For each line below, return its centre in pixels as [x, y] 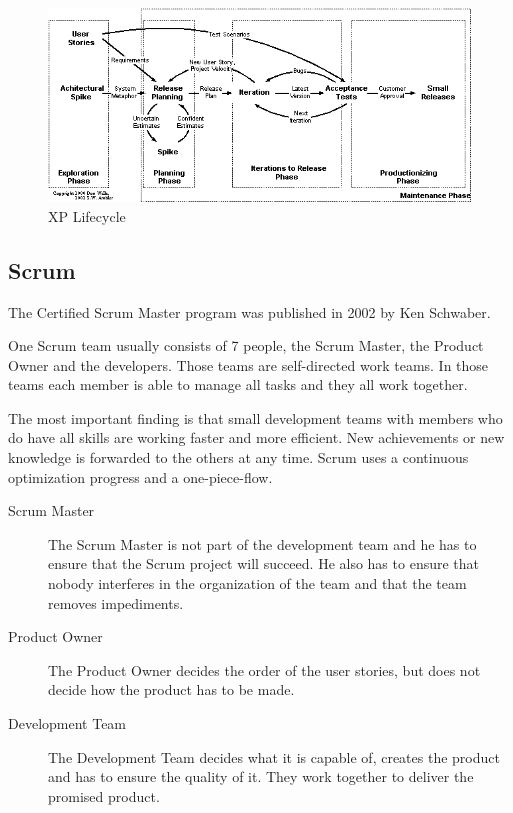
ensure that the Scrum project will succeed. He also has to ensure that [264, 563]
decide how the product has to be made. [171, 689]
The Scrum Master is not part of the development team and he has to [262, 543]
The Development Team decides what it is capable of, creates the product [274, 756]
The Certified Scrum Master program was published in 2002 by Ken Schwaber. [249, 311]
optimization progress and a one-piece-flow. [140, 476]
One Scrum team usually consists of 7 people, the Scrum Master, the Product [246, 345]
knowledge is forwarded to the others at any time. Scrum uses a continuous [238, 457]
